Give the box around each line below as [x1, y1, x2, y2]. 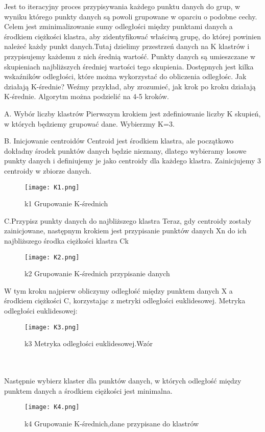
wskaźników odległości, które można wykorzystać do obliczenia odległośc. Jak [4, 71, 247, 82]
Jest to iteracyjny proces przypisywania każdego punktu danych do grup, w [4, 1, 240, 11]
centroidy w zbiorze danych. [4, 165, 91, 176]
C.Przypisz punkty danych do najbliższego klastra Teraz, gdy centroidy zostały [4, 215, 252, 226]
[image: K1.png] [25, 183, 80, 191]
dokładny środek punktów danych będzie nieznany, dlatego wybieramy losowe [4, 145, 247, 156]
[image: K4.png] [25, 403, 80, 411]
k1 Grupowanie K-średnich [25, 198, 108, 209]
